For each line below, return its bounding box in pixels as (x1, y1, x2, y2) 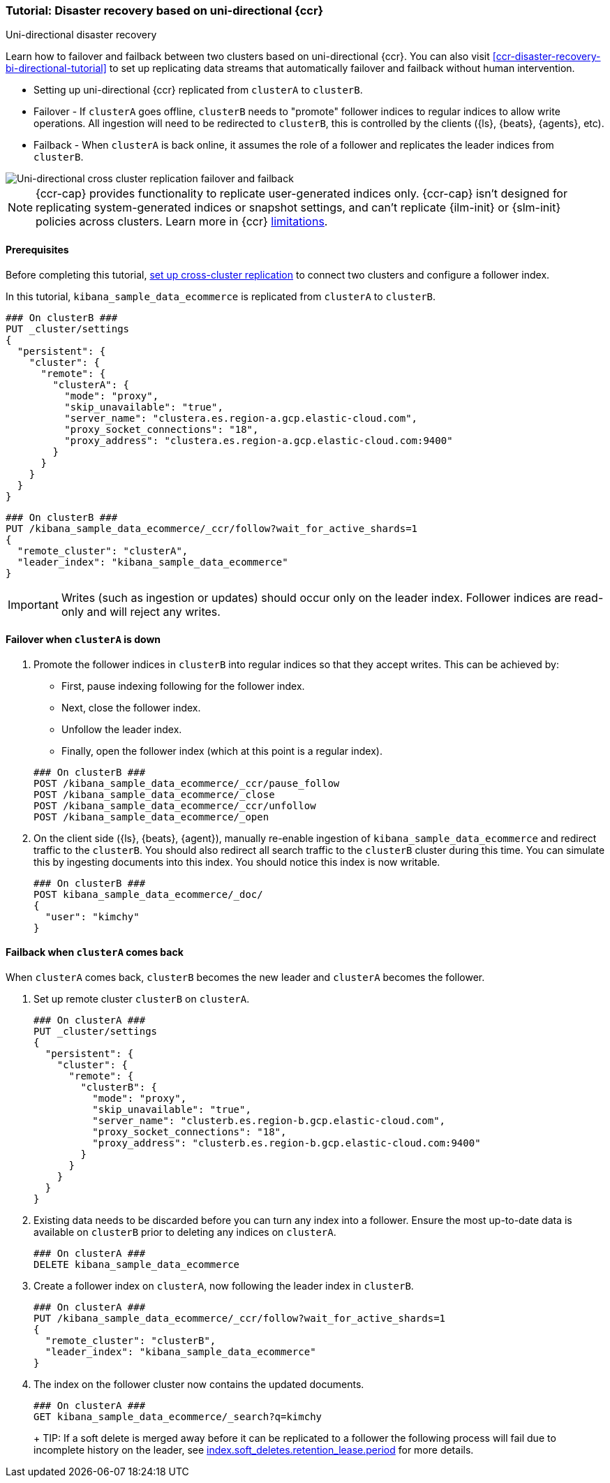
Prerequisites (6, 243, 69, 256)
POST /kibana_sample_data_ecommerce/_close (34, 788, 275, 800)
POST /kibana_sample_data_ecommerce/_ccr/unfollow (34, 799, 316, 811)
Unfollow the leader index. (61, 723, 182, 735)
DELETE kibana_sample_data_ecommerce (34, 1259, 240, 1271)
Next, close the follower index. (61, 701, 201, 714)
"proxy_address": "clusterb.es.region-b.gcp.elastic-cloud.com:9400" (92, 1137, 481, 1149)
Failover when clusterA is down (6, 633, 161, 646)
